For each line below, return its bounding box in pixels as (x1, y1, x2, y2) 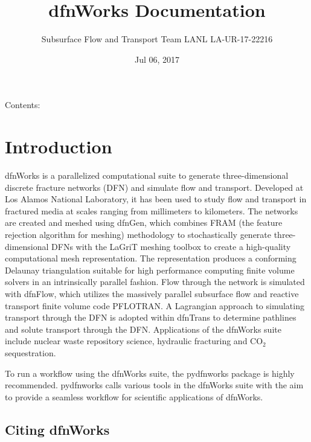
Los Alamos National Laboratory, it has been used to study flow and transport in (5, 193, 307, 205)
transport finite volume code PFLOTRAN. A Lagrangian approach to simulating (5, 299, 304, 312)
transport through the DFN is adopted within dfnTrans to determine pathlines (5, 311, 297, 324)
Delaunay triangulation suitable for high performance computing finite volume (5, 263, 295, 276)
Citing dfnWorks (5, 420, 110, 438)
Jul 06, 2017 (134, 53, 180, 65)
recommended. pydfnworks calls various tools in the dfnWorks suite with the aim (5, 379, 304, 391)
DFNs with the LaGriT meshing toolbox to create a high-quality (51, 240, 291, 252)
